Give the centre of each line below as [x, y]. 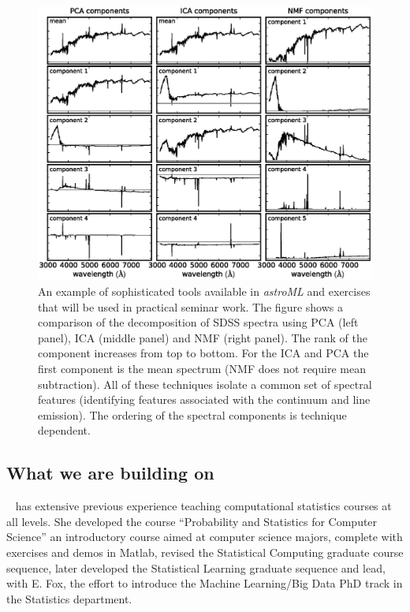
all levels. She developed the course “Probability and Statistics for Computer [192, 521]
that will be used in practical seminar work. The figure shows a [191, 306]
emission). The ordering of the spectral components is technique [192, 414]
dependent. [64, 430]
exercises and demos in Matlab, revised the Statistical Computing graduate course [205, 552]
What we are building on [110, 473]
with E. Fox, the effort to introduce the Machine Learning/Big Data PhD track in [205, 583]
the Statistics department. [69, 598]
